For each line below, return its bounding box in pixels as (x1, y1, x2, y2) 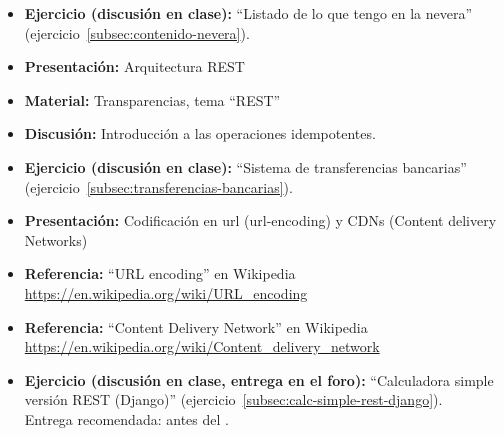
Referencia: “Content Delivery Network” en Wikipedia (24, 316, 368, 337)
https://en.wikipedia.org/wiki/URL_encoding (24, 282, 308, 303)
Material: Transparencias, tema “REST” (24, 89, 281, 110)
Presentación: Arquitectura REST (24, 56, 245, 77)
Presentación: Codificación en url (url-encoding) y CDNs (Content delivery (24, 210, 497, 231)
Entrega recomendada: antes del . (24, 408, 229, 429)
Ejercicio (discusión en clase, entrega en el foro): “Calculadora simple (24, 369, 494, 390)
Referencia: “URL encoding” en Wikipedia (24, 263, 296, 284)
